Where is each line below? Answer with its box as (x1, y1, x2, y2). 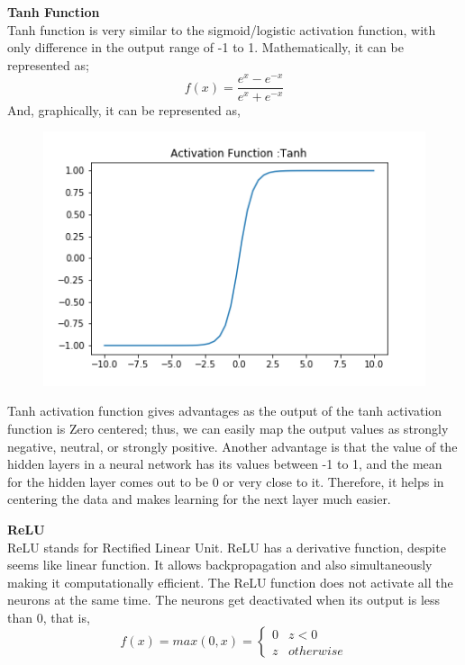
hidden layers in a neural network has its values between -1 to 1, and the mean (7, 454, 442, 473)
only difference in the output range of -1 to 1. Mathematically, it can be (7, 38, 404, 57)
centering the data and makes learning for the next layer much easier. (7, 490, 391, 508)
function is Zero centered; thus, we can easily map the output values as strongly (7, 418, 449, 437)
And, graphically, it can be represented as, (7, 100, 241, 119)
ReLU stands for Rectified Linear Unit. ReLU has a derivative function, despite (7, 537, 446, 556)
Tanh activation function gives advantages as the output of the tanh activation (7, 401, 442, 420)
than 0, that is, (7, 607, 90, 626)
